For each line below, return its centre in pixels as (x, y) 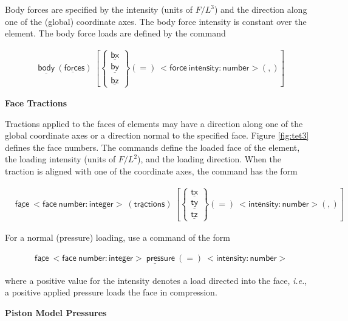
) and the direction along (261, 9)
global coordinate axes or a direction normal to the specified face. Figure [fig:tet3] (157, 135)
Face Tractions (36, 103)
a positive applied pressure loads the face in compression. (111, 292)
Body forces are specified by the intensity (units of (99, 9)
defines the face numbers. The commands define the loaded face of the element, (152, 147)
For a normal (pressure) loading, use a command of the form (118, 237)
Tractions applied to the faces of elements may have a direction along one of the (154, 123)
